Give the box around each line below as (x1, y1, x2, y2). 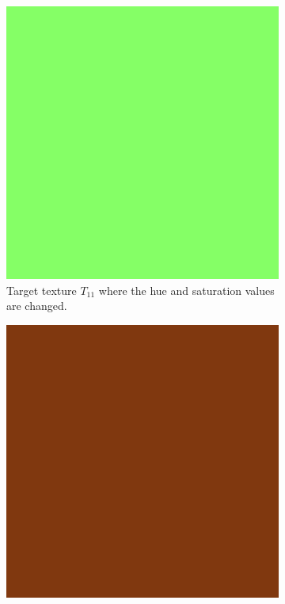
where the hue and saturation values (98, 281, 275, 298)
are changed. (6, 297, 67, 314)
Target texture (6, 281, 77, 298)
